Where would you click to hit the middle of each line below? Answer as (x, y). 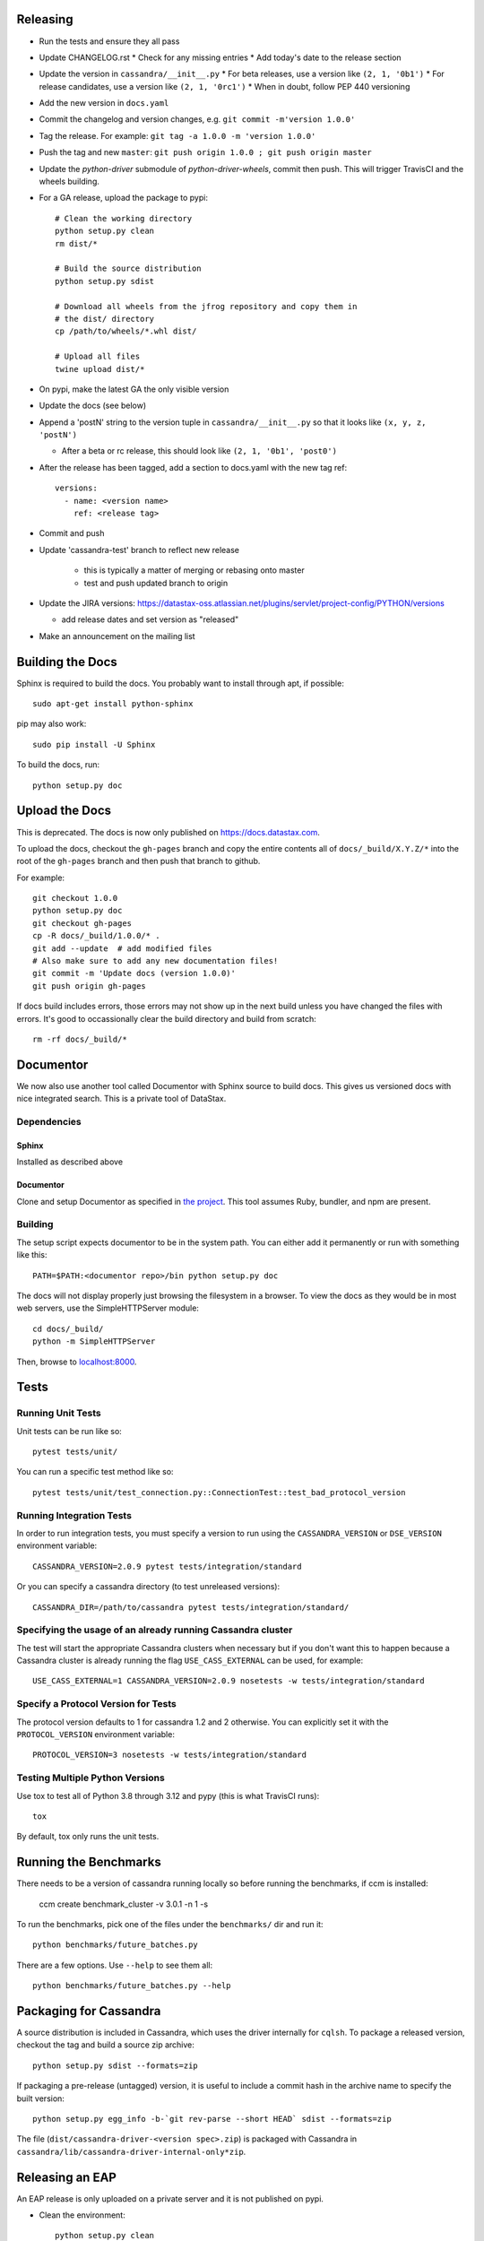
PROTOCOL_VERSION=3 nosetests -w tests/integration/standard (169, 1755)
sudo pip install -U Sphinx (94, 744)
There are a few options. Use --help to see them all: (115, 1965)
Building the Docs (67, 662)
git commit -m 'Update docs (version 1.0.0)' (134, 973)
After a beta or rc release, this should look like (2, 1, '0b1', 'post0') (199, 451)
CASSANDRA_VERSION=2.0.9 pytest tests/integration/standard (167, 1566)
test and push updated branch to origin (156, 583)
